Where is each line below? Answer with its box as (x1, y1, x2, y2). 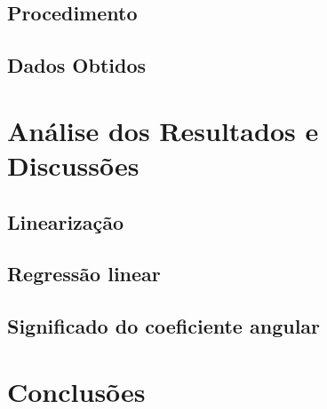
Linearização (7, 208, 124, 235)
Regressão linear (7, 260, 161, 287)
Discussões (7, 146, 140, 183)
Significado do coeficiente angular (7, 312, 321, 340)
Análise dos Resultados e (7, 112, 319, 148)
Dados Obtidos (7, 51, 147, 79)
